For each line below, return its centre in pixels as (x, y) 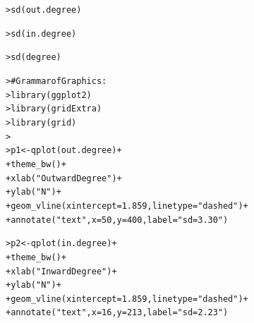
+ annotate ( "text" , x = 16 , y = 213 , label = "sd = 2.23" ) (117, 313)
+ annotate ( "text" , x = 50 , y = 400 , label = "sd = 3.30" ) (117, 220)
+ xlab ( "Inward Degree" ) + (61, 271)
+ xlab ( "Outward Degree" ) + (64, 178)
